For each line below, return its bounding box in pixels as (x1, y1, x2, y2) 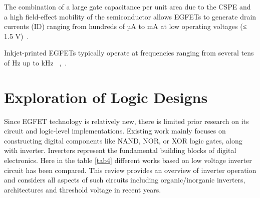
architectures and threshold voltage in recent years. (4, 184, 161, 194)
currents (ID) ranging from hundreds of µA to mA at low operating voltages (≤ (4, 21, 247, 31)
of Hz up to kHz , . (4, 57, 67, 67)
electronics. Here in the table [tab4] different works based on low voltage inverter (4, 155, 252, 165)
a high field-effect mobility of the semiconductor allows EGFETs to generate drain (4, 11, 256, 21)
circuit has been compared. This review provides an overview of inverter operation (4, 164, 256, 175)
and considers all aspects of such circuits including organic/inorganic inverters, (4, 174, 245, 185)
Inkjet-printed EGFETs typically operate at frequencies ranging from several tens (4, 47, 254, 58)
